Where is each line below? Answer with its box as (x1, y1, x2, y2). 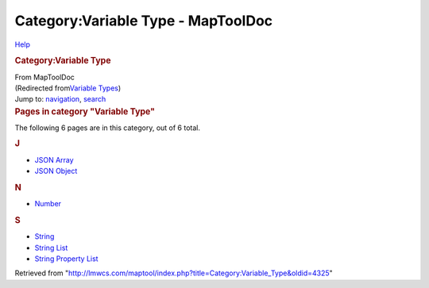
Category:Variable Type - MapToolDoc (14, 12, 273, 29)
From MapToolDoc (14, 72, 75, 82)
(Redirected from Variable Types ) (14, 83, 122, 93)
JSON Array (34, 155, 75, 164)
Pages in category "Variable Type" (14, 106, 155, 117)
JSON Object (34, 167, 78, 176)
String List (34, 243, 68, 252)
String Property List (34, 254, 99, 263)
